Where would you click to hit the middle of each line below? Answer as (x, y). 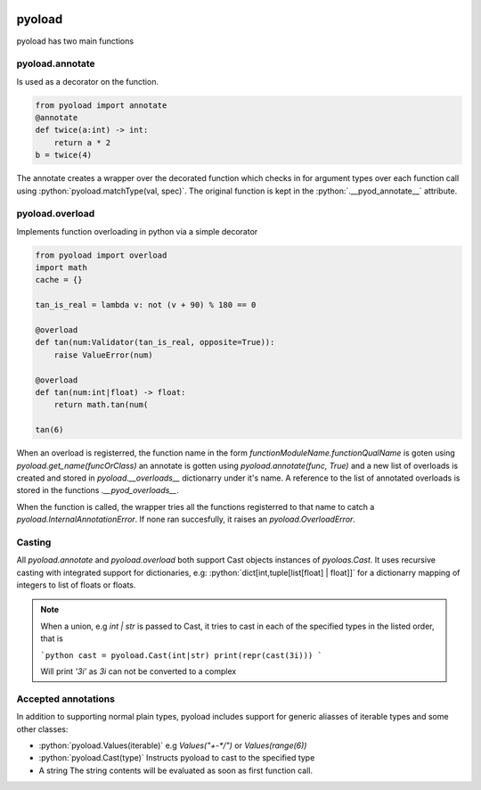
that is (52, 638)
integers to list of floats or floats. (76, 585)
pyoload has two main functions (75, 41)
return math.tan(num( (101, 405)
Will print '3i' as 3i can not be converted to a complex (139, 671)
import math (61, 268)
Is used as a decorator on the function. (88, 81)
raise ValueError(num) (103, 355)
